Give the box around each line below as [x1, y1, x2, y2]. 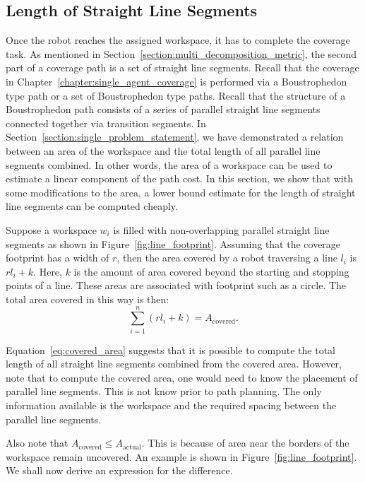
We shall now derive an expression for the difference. [6, 463, 233, 478]
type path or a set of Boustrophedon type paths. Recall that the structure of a [6, 88, 346, 102]
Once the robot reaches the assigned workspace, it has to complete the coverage [6, 33, 350, 47]
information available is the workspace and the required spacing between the [6, 397, 337, 412]
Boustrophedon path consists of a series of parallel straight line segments [6, 102, 321, 117]
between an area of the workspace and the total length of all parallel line [6, 143, 321, 158]
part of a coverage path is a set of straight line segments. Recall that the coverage [6, 60, 359, 75]
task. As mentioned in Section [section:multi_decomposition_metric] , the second [6, 46, 357, 61]
